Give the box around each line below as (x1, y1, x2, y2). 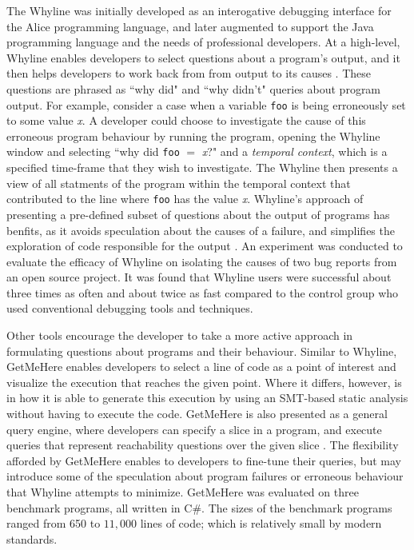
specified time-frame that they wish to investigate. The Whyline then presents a (6, 159, 398, 176)
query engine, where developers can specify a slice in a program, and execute (6, 420, 382, 437)
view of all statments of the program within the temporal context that (6, 174, 351, 191)
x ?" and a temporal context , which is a (201, 143, 388, 160)
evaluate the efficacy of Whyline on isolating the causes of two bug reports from (6, 253, 397, 269)
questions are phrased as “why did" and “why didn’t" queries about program (6, 80, 381, 97)
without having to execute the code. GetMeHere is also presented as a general (6, 405, 388, 422)
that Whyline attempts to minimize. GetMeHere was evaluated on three (6, 484, 359, 500)
